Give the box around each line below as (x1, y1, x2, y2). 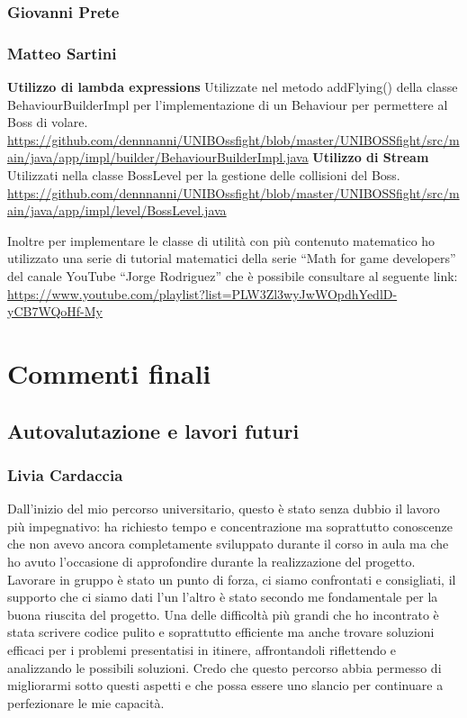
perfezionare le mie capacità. (7, 693, 165, 712)
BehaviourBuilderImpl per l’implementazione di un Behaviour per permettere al (7, 95, 448, 114)
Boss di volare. (7, 113, 88, 132)
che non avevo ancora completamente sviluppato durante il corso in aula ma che (7, 534, 449, 553)
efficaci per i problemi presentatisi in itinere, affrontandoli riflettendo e (7, 640, 397, 659)
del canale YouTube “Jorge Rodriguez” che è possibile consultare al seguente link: (7, 267, 458, 285)
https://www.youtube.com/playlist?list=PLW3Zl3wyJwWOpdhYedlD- (7, 284, 398, 303)
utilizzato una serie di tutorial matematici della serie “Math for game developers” (7, 249, 456, 268)
